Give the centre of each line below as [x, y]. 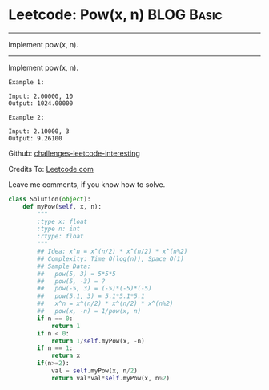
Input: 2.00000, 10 [41, 96]
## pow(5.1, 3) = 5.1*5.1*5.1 [91, 296]
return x [66, 356]
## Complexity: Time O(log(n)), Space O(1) [110, 258]
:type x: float [62, 221]
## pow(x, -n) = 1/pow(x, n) [89, 311]
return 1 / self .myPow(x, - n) [98, 341]
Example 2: [26, 117]
